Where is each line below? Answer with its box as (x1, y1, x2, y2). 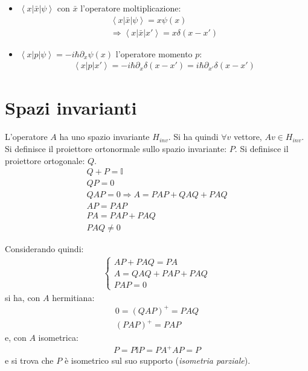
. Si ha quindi (168, 130, 219, 143)
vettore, (234, 130, 262, 143)
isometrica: (38, 331, 79, 344)
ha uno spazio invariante (59, 130, 150, 143)
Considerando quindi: (5, 243, 84, 255)
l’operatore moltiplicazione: (80, 2, 181, 14)
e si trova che (5, 354, 54, 367)
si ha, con (5, 291, 40, 303)
